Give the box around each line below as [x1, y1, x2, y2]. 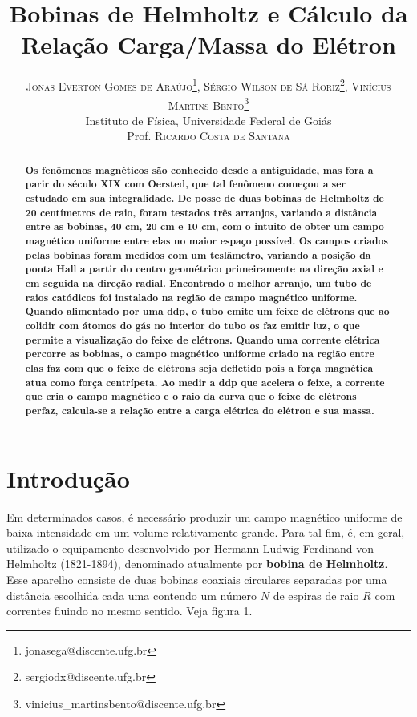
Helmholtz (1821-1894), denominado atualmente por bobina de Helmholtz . [6, 555, 388, 572]
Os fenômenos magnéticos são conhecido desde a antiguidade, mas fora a [25, 163, 374, 177]
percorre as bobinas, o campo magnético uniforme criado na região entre [25, 347, 374, 361]
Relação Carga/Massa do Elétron [21, 28, 396, 61]
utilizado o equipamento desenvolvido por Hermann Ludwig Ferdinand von [6, 539, 374, 556]
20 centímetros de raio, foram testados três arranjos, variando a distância [25, 205, 378, 220]
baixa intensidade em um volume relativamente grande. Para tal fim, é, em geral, [6, 524, 405, 541]
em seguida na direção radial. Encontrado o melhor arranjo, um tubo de [25, 276, 372, 291]
